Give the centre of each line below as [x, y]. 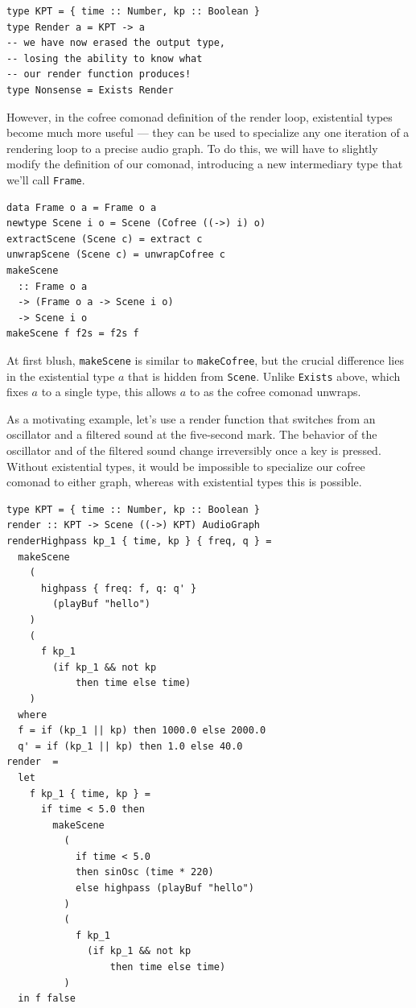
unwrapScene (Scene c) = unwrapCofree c [116, 255]
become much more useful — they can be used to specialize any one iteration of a [208, 132]
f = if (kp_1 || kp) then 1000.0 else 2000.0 [142, 731]
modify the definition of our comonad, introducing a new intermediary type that [205, 164]
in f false [47, 999]
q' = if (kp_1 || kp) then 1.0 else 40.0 [130, 746]
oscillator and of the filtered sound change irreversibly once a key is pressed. [194, 450]
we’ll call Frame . [46, 179]
